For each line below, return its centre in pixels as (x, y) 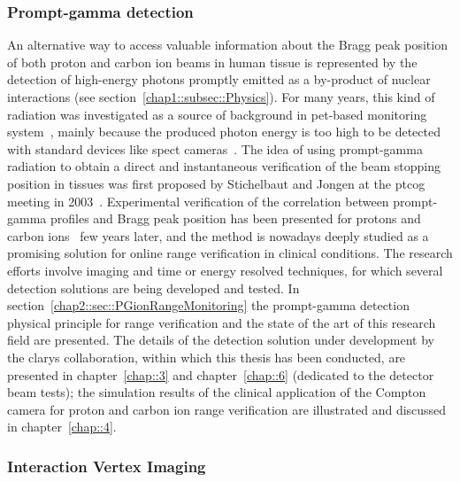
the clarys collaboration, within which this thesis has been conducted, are (207, 357)
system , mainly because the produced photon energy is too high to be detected (224, 132)
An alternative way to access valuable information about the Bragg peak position (227, 45)
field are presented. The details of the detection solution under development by (221, 340)
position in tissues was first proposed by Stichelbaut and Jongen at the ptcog (216, 183)
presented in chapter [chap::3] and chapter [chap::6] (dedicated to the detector (221, 374)
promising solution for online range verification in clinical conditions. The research (230, 253)
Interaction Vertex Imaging (107, 466)
